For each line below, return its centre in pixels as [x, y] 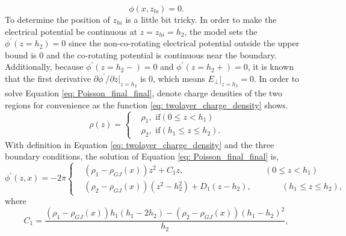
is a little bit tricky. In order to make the [201, 19]
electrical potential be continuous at [71, 31]
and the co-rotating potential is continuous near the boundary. [161, 54]
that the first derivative [48, 78]
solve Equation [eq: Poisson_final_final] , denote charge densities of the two [144, 93]
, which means [179, 78]
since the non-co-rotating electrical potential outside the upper [184, 43]
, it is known [271, 67]
